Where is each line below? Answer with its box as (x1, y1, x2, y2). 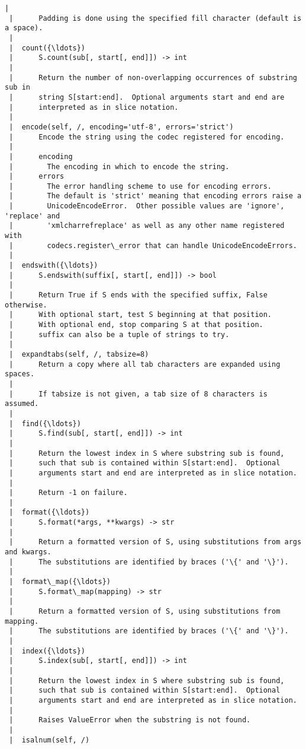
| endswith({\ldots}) (9, 261, 98, 270)
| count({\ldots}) (9, 43, 86, 52)
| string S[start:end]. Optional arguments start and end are (9, 93, 285, 101)
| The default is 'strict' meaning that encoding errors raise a (9, 192, 302, 201)
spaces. (5, 370, 35, 379)
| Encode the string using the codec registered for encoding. (9, 132, 285, 141)
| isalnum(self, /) (9, 735, 90, 744)
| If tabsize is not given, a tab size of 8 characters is (9, 389, 268, 398)
